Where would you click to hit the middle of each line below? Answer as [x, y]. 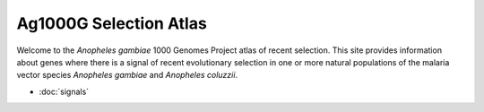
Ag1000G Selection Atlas [112, 23]
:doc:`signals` [64, 91]
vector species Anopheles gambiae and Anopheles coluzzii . [127, 75]
